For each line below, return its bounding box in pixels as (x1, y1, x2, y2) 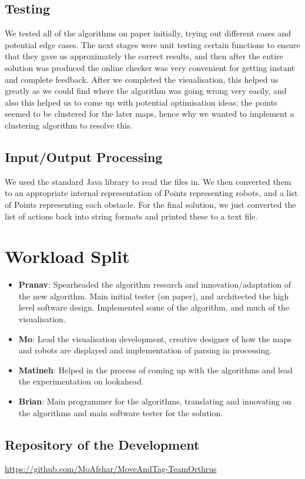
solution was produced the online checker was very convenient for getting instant (5, 61, 295, 73)
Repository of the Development (5, 435, 200, 453)
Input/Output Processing (5, 147, 163, 166)
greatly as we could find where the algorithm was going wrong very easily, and (5, 85, 287, 97)
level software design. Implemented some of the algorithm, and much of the (18, 301, 290, 313)
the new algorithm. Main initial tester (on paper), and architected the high (18, 289, 289, 302)
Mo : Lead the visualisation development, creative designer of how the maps (18, 332, 291, 345)
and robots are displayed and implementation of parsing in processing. (18, 344, 272, 356)
